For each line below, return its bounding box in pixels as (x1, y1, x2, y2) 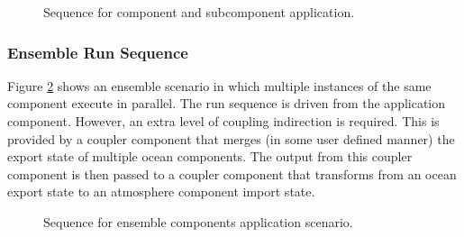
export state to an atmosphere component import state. (7, 182, 315, 201)
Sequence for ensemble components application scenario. (43, 212, 353, 231)
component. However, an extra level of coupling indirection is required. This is (7, 112, 440, 130)
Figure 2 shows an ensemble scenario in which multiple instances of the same (7, 76, 432, 95)
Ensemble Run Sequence (7, 41, 188, 63)
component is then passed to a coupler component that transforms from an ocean (7, 164, 457, 183)
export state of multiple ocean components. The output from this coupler (7, 147, 413, 166)
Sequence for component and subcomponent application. (43, 3, 355, 21)
